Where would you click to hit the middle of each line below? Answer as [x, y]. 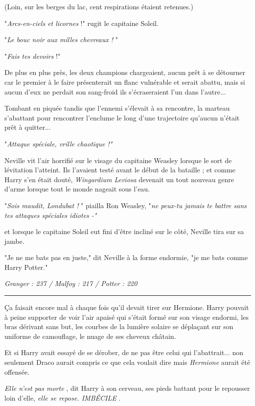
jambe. [14, 241]
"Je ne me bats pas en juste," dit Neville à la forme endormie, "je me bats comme [126, 257]
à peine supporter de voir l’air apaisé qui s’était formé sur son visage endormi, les [127, 317]
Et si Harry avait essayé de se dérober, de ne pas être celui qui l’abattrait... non [124, 352]
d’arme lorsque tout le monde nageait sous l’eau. [77, 189]
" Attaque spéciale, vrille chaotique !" [58, 143]
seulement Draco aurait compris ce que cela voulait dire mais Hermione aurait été [127, 362]
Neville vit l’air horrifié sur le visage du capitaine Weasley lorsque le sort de [118, 160]
